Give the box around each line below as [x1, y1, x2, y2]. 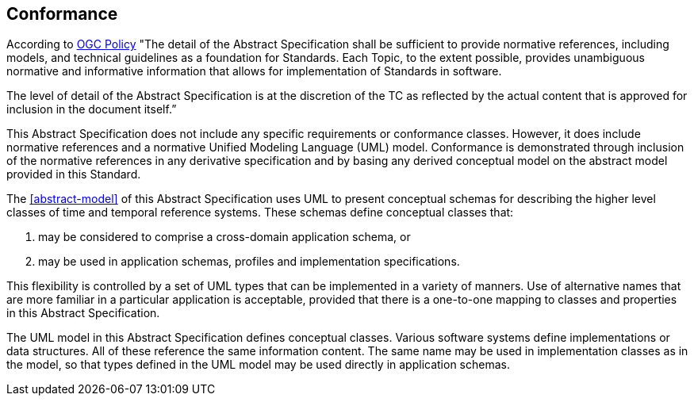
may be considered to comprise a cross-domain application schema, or [38, 230, 411, 244]
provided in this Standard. [6, 167, 141, 182]
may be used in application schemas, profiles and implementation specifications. [38, 255, 460, 269]
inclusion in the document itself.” [6, 102, 177, 117]
